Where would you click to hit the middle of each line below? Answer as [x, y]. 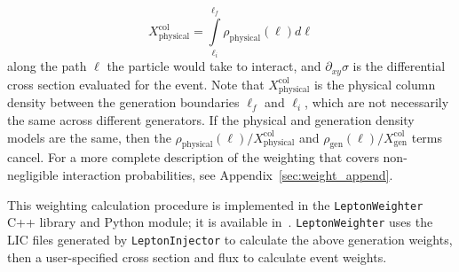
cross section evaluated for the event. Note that [136, 84]
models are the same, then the [89, 137]
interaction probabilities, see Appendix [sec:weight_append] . [228, 174]
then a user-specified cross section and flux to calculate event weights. [197, 256]
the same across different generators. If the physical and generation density [211, 119]
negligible [33, 174]
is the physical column [375, 84]
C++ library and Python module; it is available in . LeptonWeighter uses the [220, 222]
